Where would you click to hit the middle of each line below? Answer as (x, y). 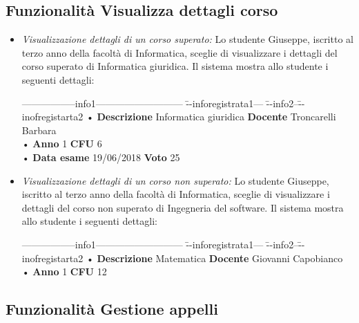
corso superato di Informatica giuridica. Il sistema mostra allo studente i (175, 66)
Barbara (39, 130)
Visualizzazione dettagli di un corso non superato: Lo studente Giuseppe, (175, 180)
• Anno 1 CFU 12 (64, 271)
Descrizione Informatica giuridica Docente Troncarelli (216, 117)
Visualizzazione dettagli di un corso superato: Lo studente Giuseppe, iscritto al (187, 39)
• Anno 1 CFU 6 (62, 144)
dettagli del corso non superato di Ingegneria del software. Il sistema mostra (183, 207)
